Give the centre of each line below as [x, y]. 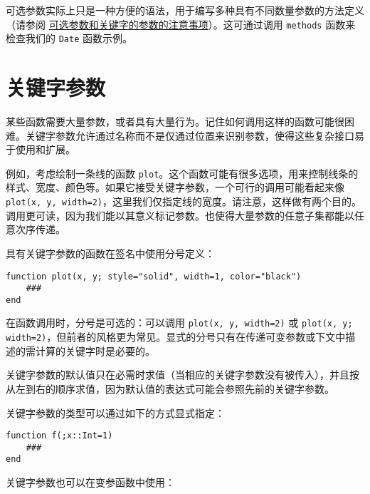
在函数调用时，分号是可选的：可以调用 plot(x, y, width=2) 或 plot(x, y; [179, 323]
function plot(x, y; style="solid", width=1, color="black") [154, 276]
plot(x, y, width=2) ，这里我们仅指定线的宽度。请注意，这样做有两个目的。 [184, 201]
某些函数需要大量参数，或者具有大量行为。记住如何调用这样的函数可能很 [175, 122]
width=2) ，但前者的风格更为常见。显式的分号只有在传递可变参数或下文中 [176, 337]
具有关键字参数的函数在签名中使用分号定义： [110, 253]
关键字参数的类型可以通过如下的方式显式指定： [115, 412]
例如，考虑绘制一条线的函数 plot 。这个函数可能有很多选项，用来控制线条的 [182, 173]
